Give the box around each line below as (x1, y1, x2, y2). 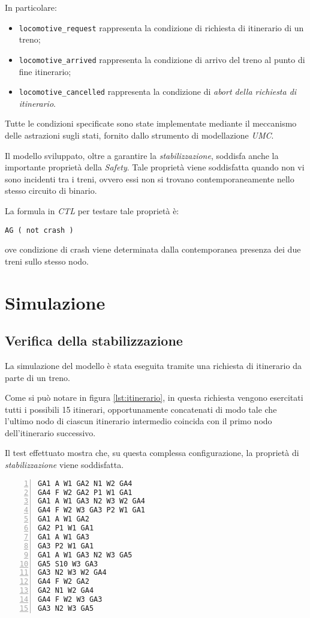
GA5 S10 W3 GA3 (38, 559, 98, 568)
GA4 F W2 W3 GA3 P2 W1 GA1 (38, 506, 145, 515)
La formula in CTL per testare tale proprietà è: (5, 204, 179, 217)
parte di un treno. (5, 371, 70, 383)
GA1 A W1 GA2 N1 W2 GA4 (38, 479, 133, 488)
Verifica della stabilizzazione (5, 331, 183, 350)
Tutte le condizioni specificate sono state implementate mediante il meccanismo (5, 117, 297, 130)
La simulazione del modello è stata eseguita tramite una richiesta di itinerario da (5, 359, 302, 371)
